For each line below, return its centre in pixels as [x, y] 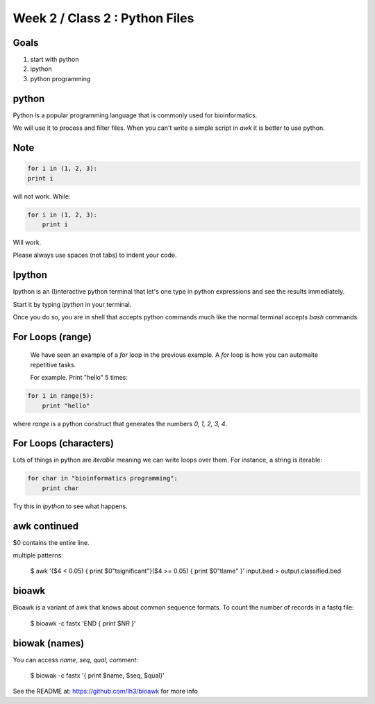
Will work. [27, 242]
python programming [60, 78]
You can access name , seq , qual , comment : [75, 660]
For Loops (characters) [64, 443]
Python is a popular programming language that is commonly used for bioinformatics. [135, 115]
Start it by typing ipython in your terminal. [72, 304]
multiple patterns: [38, 555]
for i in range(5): [60, 396]
